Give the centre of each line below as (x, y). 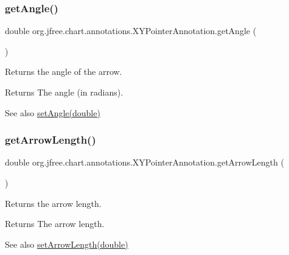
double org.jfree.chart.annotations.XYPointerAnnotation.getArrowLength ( (144, 162)
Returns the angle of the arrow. (64, 72)
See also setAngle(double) (53, 112)
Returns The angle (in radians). (64, 92)
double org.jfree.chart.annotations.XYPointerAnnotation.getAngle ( (131, 31)
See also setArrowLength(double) (67, 244)
